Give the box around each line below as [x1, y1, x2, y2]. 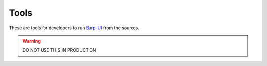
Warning [22, 38, 41, 44]
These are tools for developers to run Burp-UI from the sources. [9, 25, 139, 31]
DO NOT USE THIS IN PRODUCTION [22, 47, 96, 53]
